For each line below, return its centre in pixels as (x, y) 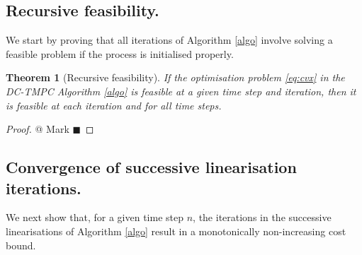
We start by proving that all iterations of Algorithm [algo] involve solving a (169, 40)
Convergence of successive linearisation (151, 167)
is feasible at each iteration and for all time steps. (114, 105)
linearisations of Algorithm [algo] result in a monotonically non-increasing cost (176, 231)
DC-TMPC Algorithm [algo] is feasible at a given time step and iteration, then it (181, 91)
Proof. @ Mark (38, 129)
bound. (21, 245)
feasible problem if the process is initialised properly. (120, 53)
